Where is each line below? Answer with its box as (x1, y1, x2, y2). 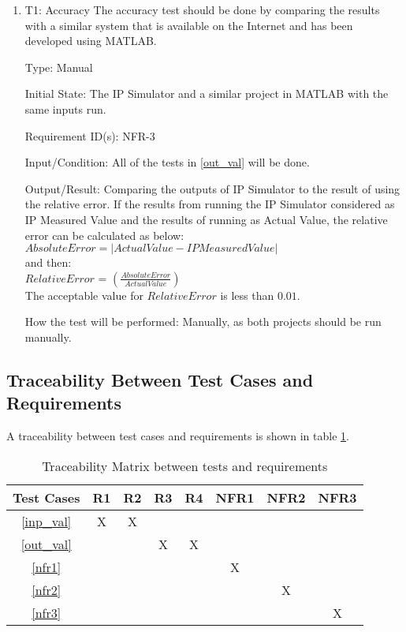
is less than (220, 286, 274, 303)
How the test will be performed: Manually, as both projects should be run (24, 313, 382, 330)
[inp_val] (21, 511, 72, 530)
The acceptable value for (24, 286, 143, 303)
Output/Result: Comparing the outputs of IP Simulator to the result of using (24, 180, 400, 196)
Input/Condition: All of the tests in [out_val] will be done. (24, 154, 310, 170)
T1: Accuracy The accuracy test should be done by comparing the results (24, 2, 380, 17)
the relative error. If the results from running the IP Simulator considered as (24, 196, 395, 212)
